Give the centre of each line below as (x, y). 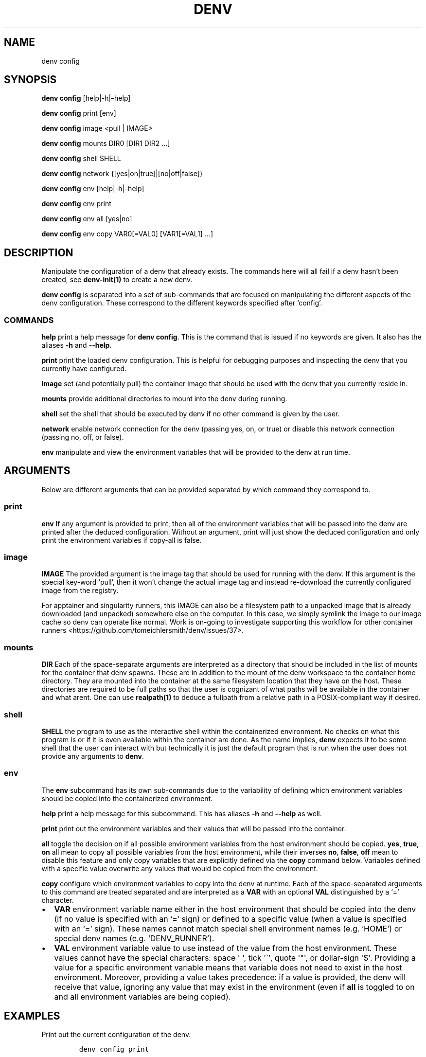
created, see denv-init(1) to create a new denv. (117, 280)
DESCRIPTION (39, 252)
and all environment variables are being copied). (142, 996)
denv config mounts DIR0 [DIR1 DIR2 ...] (106, 143)
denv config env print (76, 204)
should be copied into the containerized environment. (127, 798)
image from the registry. (80, 591)
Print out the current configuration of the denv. (116, 1035)
